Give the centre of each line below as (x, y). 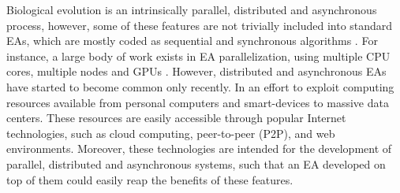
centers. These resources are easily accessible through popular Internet (176, 118)
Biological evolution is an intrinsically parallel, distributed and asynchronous (192, 9)
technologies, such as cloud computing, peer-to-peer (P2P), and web (171, 133)
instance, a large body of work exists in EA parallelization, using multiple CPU (198, 56)
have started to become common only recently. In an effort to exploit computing (200, 86)
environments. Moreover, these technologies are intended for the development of (199, 148)
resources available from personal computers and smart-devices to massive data (198, 102)
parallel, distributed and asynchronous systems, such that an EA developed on (196, 163)
